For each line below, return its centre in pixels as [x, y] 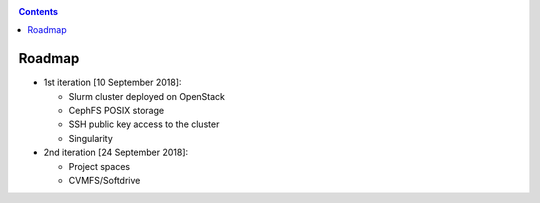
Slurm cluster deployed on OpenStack [146, 96]
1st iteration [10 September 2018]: [112, 82]
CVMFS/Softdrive [104, 181]
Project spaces [99, 166]
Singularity [91, 138]
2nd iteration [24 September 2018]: [116, 152]
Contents [38, 11]
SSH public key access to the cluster [144, 124]
